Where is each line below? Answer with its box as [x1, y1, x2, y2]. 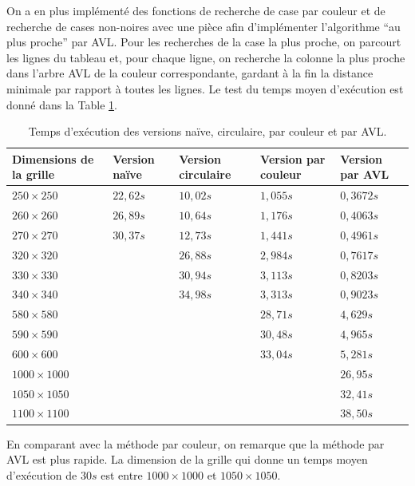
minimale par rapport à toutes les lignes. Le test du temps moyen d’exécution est [6, 80, 404, 97]
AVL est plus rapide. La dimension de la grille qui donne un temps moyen [6, 451, 368, 468]
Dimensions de [12, 150, 94, 167]
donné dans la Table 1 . [6, 96, 117, 113]
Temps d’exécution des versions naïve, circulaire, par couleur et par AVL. [28, 123, 387, 140]
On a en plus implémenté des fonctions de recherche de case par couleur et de [6, 2, 385, 18]
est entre [101, 466, 143, 483]
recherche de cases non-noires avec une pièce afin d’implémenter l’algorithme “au [6, 18, 401, 34]
